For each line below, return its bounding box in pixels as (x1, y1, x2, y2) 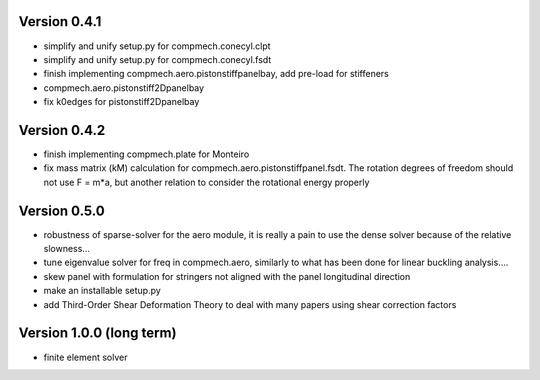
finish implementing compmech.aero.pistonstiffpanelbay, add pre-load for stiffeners (43, 68, 390, 80)
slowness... (43, 243, 90, 255)
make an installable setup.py (43, 285, 162, 297)
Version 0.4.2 (18, 121, 106, 139)
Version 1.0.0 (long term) (18, 325, 177, 342)
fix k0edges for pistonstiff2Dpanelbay (43, 96, 200, 108)
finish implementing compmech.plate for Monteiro (43, 148, 250, 160)
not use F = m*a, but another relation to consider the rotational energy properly (43, 176, 370, 188)
